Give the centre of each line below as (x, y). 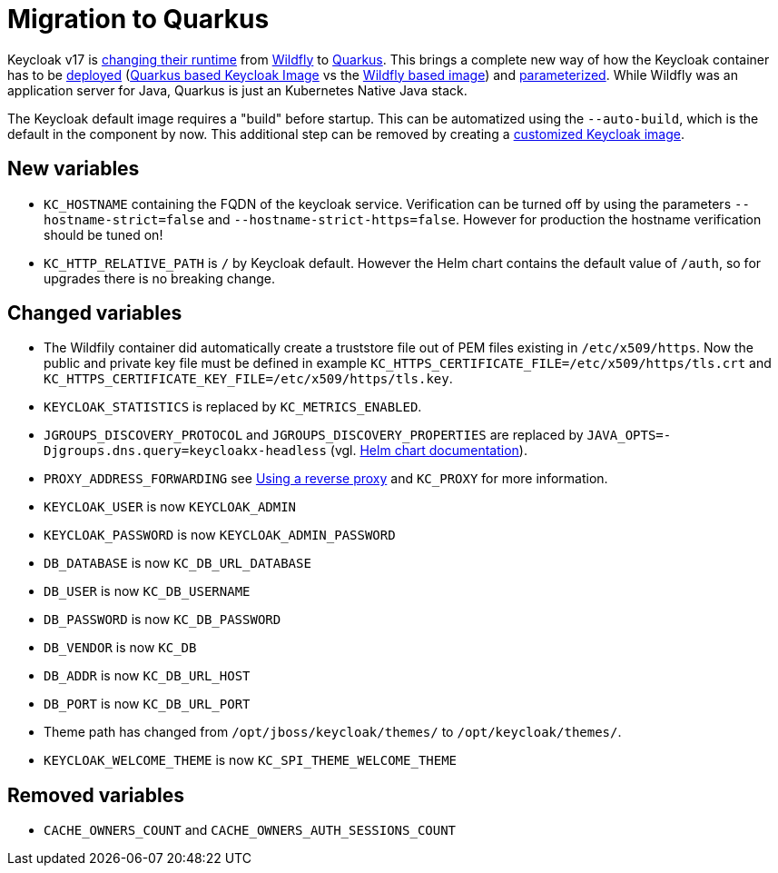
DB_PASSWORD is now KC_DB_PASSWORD (162, 620)
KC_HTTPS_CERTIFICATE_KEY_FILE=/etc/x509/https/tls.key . (248, 379)
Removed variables (96, 795)
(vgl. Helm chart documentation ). (428, 451)
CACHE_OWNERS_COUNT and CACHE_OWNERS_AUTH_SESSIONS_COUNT (250, 830)
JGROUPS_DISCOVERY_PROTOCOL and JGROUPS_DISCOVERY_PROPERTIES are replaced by (314, 435)
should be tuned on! (103, 234)
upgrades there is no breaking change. (159, 278)
